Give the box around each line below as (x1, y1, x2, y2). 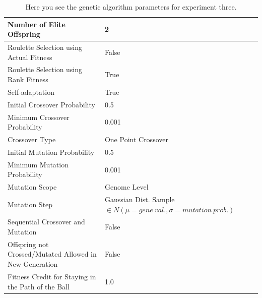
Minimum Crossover (8, 111, 70, 122)
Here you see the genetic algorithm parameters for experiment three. (25, 2, 237, 12)
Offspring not (8, 239, 49, 249)
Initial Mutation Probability (8, 146, 95, 157)
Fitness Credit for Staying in (8, 271, 96, 281)
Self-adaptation (8, 86, 54, 97)
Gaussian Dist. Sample (104, 194, 175, 204)
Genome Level (104, 182, 149, 192)
